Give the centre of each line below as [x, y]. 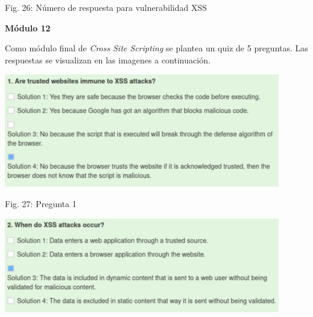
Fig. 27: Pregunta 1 [41, 203]
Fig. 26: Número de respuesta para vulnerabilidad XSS [106, 7]
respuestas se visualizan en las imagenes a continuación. [108, 59]
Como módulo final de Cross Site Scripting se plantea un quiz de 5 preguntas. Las [156, 48]
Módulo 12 [28, 27]
